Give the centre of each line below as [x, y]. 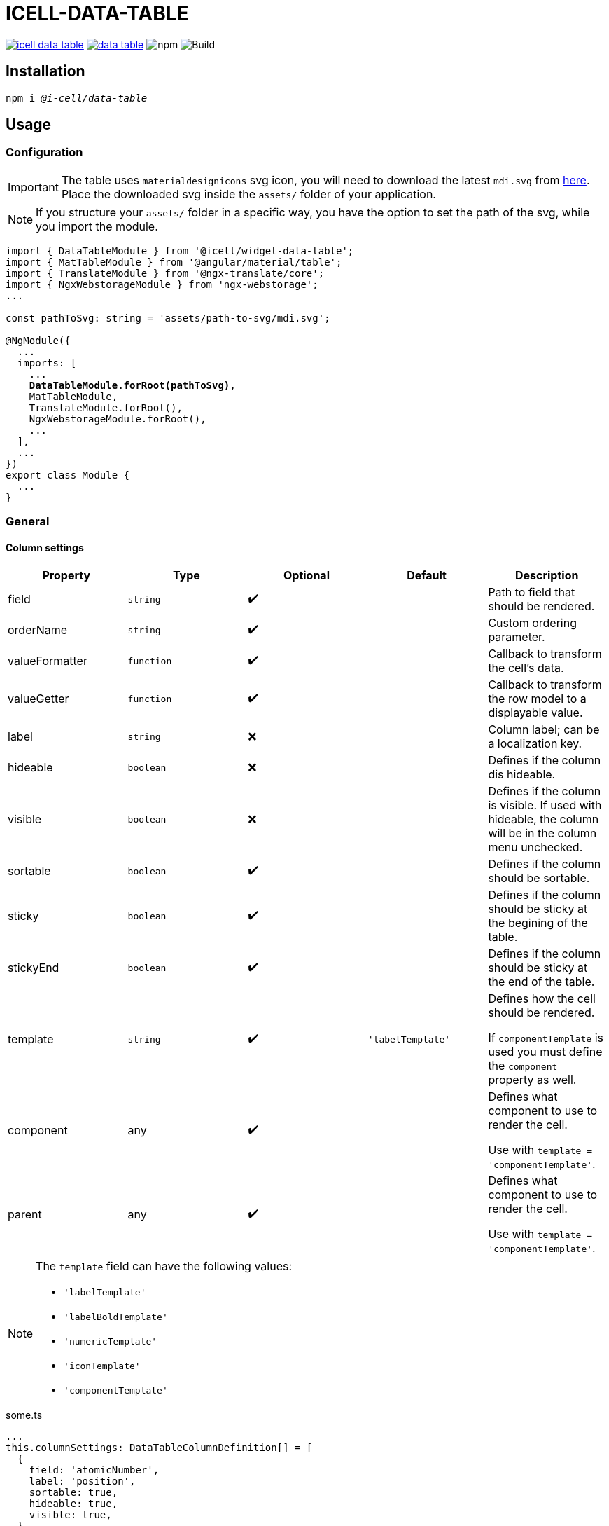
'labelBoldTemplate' [116, 1317]
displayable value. [535, 713]
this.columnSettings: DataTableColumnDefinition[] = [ [159, 1448]
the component [523, 1066]
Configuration [44, 152]
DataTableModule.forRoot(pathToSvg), [132, 385]
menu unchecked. [535, 847]
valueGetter [38, 699]
